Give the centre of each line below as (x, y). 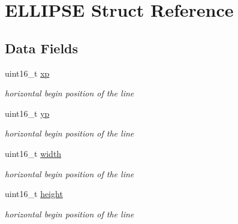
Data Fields (42, 48)
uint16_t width (33, 153)
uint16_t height (34, 194)
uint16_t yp (27, 113)
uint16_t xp (27, 73)
